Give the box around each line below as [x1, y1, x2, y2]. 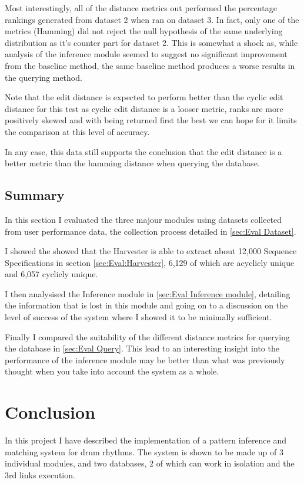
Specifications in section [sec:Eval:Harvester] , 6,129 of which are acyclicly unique [5, 256, 295, 268]
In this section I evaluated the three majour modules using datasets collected [5, 213, 282, 225]
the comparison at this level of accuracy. [5, 125, 150, 137]
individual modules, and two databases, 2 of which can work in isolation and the [5, 457, 295, 469]
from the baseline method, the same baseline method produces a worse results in [5, 59, 295, 71]
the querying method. [5, 71, 82, 83]
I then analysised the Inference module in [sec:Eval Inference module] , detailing [5, 287, 290, 300]
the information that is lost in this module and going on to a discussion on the [5, 299, 288, 311]
